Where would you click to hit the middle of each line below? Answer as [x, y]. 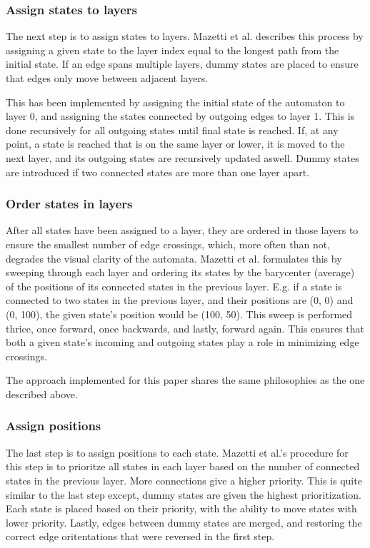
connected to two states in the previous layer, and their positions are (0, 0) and [180, 300]
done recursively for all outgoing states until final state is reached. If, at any [172, 130]
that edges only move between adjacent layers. [107, 78]
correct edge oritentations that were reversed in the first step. [140, 536]
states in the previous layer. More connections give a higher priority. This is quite [184, 480]
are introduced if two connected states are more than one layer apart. [158, 172]
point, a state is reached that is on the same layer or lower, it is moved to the [175, 144]
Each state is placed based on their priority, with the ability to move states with [181, 508]
